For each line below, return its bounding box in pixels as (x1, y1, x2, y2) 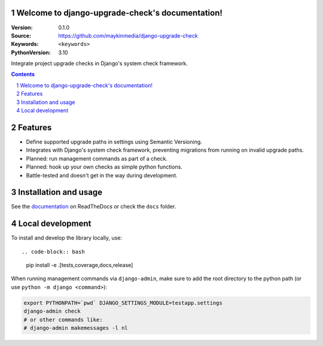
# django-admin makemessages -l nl (23, 324, 128, 332)
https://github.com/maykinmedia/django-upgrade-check (58, 32, 198, 39)
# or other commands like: (23, 316, 103, 323)
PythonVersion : (11, 48, 51, 56)
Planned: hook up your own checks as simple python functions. (26, 163, 182, 170)
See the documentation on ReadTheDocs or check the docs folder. (11, 203, 176, 210)
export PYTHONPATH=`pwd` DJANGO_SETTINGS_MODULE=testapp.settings (23, 299, 223, 306)
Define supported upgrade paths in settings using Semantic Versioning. (26, 138, 203, 145)
